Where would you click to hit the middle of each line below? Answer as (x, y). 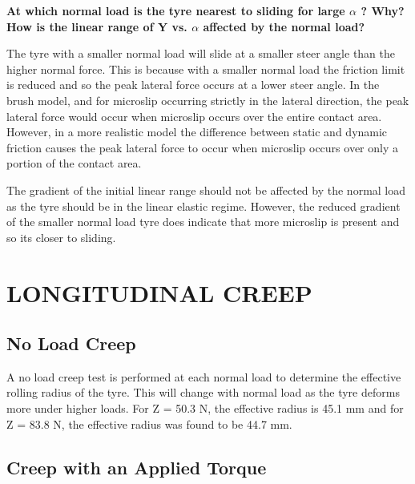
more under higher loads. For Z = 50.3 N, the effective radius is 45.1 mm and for (205, 408)
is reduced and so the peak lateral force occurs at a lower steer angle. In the (193, 85)
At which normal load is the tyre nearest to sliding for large (176, 10)
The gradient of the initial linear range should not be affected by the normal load (206, 190)
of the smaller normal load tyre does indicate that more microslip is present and (203, 222)
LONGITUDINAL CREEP (159, 292)
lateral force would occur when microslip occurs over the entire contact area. (194, 116)
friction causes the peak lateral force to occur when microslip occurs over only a (202, 147)
